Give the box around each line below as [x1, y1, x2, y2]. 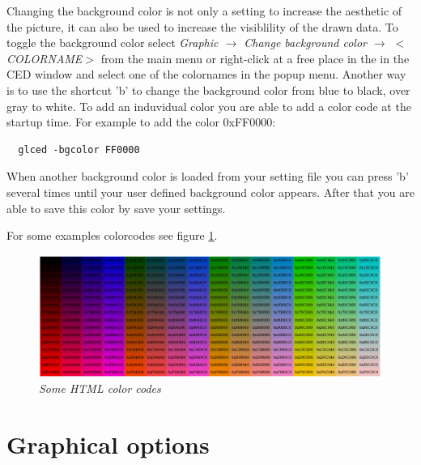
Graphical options [6, 428, 210, 461]
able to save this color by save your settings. [6, 199, 226, 216]
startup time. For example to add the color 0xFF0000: [6, 113, 276, 130]
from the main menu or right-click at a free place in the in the [100, 49, 410, 66]
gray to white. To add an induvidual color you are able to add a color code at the [6, 97, 411, 114]
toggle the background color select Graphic [6, 34, 219, 51]
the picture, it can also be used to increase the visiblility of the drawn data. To [6, 18, 398, 35]
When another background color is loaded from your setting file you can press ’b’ [6, 168, 409, 185]
